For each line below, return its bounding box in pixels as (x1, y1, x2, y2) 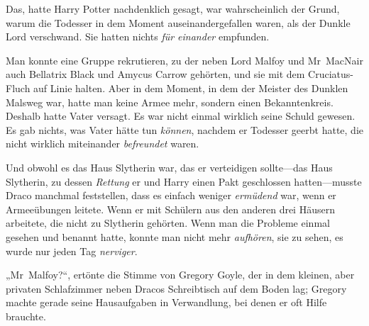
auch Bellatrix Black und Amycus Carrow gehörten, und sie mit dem (6, 67, 305, 81)
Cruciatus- (308, 67, 354, 81)
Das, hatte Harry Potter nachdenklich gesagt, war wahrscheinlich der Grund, (6, 1, 340, 16)
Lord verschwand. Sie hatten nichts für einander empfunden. (6, 29, 270, 44)
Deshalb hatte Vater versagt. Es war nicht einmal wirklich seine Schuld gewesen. (6, 108, 356, 123)
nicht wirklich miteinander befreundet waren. (6, 136, 199, 151)
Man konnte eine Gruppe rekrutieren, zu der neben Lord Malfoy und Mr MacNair (6, 52, 363, 67)
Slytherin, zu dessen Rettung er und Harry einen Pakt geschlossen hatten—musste (6, 174, 362, 189)
